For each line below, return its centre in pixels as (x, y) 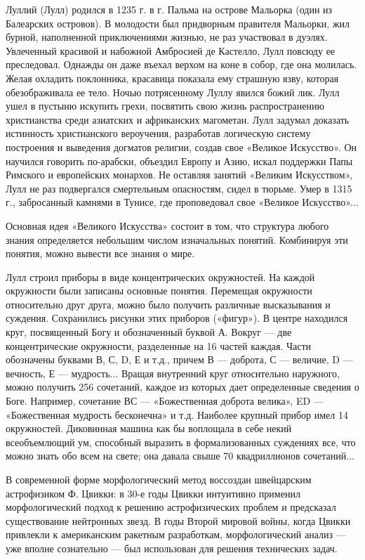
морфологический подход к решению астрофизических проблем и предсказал (171, 507)
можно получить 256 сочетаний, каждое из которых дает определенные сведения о (182, 387)
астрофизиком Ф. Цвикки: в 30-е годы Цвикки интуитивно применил (153, 493)
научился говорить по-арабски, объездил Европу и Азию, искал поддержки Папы (179, 161)
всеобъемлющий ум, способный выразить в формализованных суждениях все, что (181, 442)
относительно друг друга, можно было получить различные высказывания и (168, 304)
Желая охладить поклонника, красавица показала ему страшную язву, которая (172, 78)
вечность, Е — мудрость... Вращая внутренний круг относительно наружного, (173, 373)
